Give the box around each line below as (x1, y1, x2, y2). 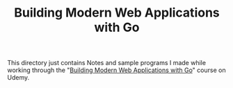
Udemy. (7, 73, 30, 82)
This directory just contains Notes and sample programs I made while (7, 59, 207, 67)
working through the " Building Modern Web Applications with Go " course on (7, 66, 226, 74)
